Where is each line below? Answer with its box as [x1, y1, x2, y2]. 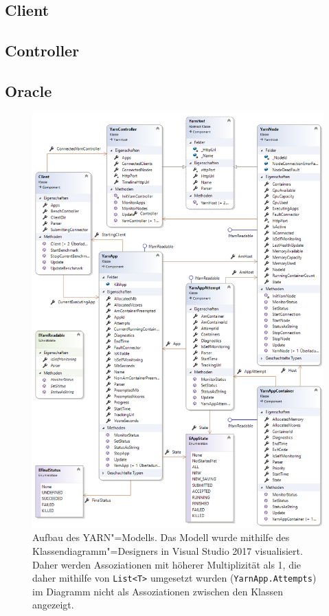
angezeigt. [32, 597, 74, 612]
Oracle [5, 80, 52, 101]
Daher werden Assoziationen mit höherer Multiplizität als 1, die [32, 557, 302, 571]
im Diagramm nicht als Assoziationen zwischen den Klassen [32, 584, 284, 598]
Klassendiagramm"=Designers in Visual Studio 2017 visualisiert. [32, 543, 303, 558]
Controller [5, 40, 80, 61]
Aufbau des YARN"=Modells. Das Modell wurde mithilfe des [32, 530, 290, 544]
